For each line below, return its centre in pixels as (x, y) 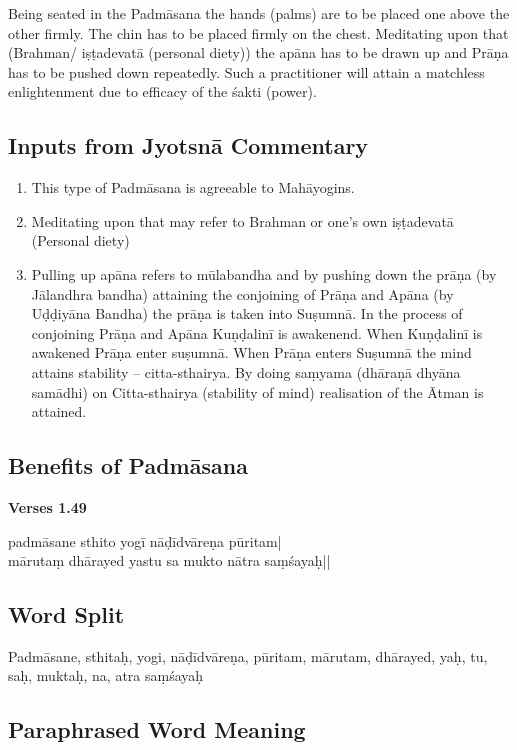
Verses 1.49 (47, 506)
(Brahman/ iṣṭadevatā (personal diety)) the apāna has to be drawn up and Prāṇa (258, 52)
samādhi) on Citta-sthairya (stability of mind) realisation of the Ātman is (257, 391)
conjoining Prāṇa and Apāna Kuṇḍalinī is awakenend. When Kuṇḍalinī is (257, 332)
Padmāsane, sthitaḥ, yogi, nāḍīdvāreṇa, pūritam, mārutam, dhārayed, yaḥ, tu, (248, 655)
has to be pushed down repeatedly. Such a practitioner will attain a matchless (246, 71)
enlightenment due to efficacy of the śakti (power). (162, 91)
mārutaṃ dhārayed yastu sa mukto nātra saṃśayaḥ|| (169, 560)
